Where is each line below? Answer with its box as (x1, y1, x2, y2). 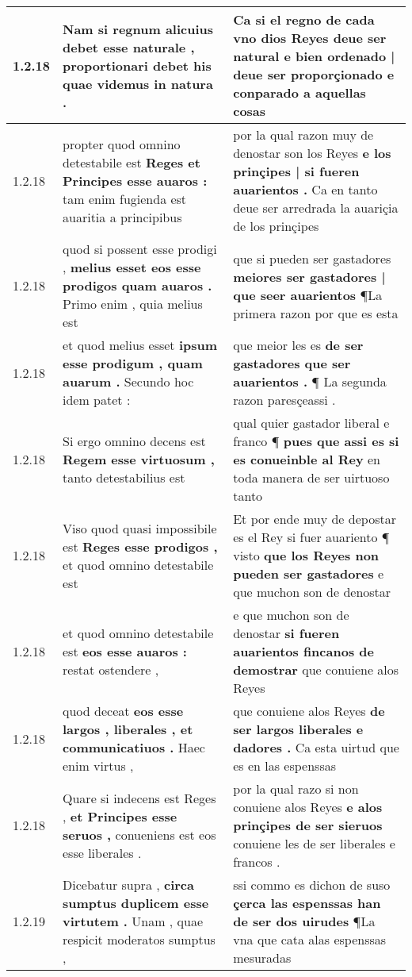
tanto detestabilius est (63, 468, 185, 487)
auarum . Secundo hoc (63, 372, 194, 390)
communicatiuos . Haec (63, 738, 205, 756)
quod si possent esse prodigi (63, 240, 217, 258)
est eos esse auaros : (63, 642, 187, 660)
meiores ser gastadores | (233, 267, 386, 286)
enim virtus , (63, 756, 134, 775)
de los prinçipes (233, 217, 319, 235)
